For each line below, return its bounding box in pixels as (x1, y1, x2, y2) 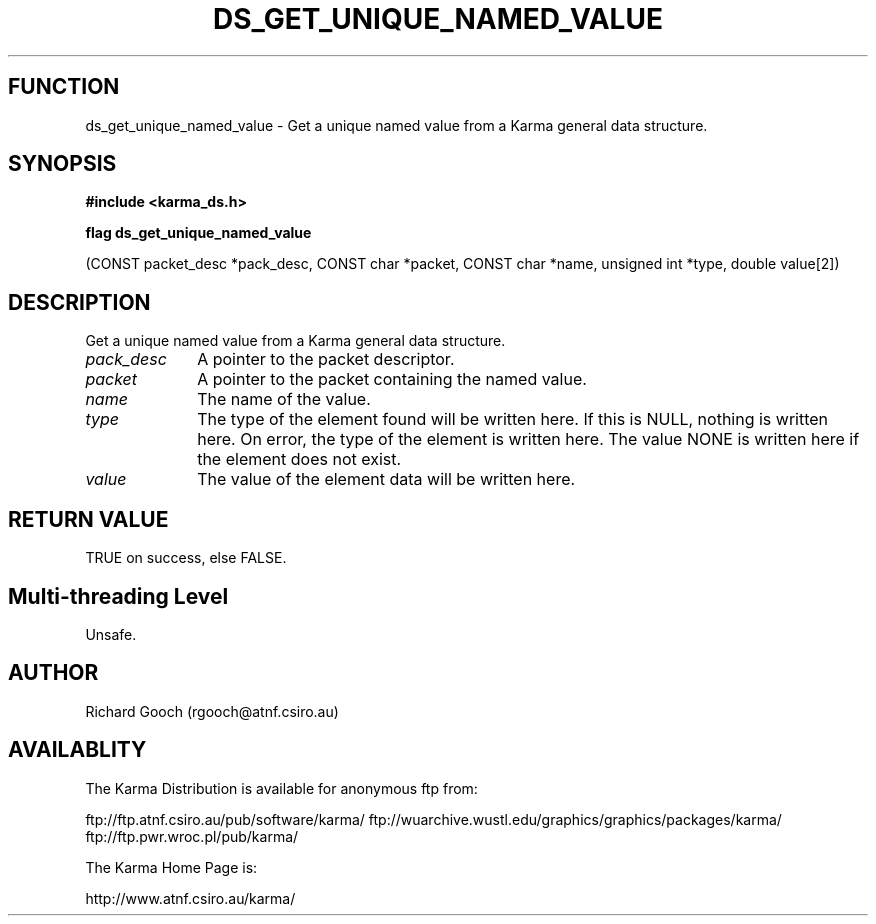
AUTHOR (8, 660, 99, 686)
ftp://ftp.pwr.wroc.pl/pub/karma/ (85, 827, 299, 845)
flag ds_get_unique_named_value (85, 224, 312, 242)
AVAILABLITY (8, 737, 147, 763)
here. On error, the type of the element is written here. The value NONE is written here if (197, 429, 860, 450)
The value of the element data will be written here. (197, 469, 576, 490)
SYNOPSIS (8, 151, 117, 177)
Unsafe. (85, 625, 137, 643)
